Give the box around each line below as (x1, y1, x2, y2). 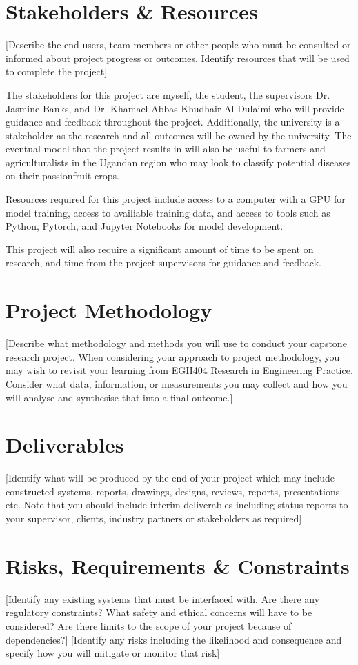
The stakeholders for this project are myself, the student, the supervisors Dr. (6, 87, 330, 101)
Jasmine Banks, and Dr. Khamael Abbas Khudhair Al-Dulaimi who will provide (6, 101, 344, 115)
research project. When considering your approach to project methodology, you (6, 349, 340, 364)
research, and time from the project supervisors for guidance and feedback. (6, 255, 321, 270)
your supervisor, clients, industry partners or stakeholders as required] (6, 511, 302, 526)
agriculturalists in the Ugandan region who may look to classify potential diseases (6, 155, 351, 169)
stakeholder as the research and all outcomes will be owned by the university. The (6, 128, 352, 142)
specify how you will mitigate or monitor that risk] (6, 646, 220, 660)
